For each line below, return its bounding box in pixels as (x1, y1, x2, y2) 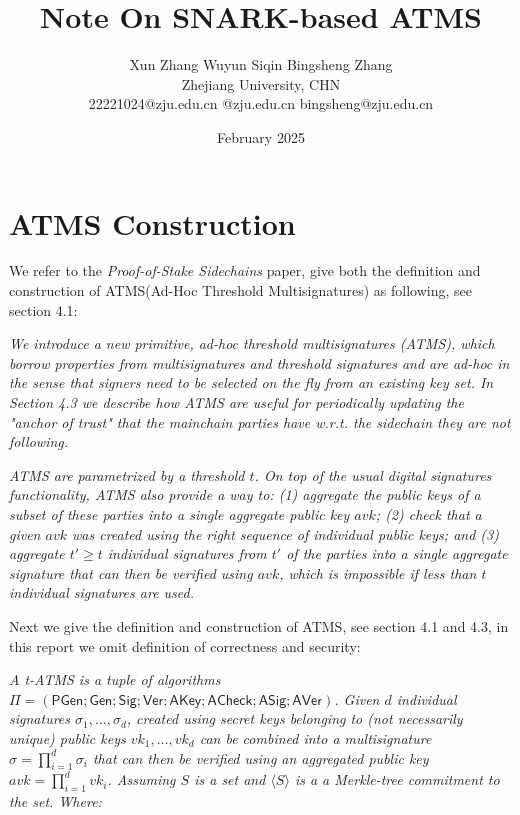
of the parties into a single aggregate (286, 543, 508, 564)
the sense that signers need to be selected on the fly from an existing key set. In (9, 372, 494, 393)
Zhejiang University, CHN (181, 73, 341, 94)
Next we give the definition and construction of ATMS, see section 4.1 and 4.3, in (9, 615, 509, 636)
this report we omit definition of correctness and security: (9, 635, 361, 656)
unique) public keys (9, 727, 126, 748)
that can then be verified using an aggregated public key (92, 747, 429, 768)
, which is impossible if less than (279, 562, 477, 583)
